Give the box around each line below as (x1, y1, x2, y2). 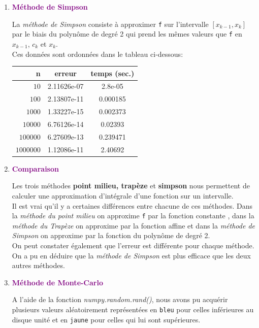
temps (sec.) (90, 68, 135, 78)
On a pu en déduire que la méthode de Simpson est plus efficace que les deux (12, 250, 251, 260)
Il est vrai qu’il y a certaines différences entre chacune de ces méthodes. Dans (12, 200, 253, 211)
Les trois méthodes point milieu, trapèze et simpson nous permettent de (12, 180, 250, 191)
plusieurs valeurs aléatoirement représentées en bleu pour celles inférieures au (12, 304, 254, 314)
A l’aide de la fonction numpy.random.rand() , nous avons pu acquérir (12, 294, 228, 305)
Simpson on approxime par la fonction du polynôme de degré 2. (12, 230, 210, 241)
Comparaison (12, 163, 59, 174)
